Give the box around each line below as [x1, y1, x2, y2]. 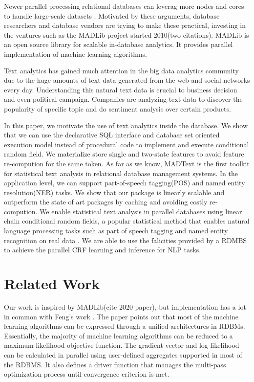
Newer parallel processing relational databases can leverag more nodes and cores [4, 1, 244, 11]
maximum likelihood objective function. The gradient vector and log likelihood [4, 340, 239, 350]
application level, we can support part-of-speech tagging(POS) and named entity [4, 178, 245, 188]
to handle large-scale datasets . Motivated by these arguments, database [4, 10, 220, 21]
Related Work [4, 273, 100, 293]
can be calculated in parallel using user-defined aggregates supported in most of [4, 349, 242, 360]
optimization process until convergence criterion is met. [4, 369, 169, 379]
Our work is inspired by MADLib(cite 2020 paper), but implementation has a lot [4, 301, 246, 312]
